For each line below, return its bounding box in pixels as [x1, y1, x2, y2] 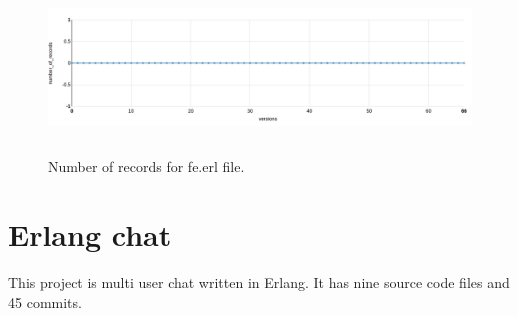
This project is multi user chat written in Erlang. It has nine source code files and [8, 272, 510, 293]
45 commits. [8, 291, 82, 312]
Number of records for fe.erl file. [48, 155, 245, 176]
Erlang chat [8, 214, 172, 255]
